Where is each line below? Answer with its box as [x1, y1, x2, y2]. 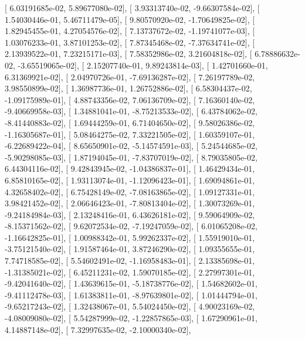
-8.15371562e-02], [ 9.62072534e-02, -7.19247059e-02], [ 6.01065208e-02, [5, 220, 257, 232]
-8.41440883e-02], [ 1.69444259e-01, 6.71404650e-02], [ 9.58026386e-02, [5, 116, 255, 128]
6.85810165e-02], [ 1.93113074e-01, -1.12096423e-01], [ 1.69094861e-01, [5, 174, 255, 186]
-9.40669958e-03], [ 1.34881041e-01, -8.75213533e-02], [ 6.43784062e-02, [5, 105, 257, 117]
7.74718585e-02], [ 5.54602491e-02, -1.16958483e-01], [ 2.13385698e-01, [5, 254, 255, 267]
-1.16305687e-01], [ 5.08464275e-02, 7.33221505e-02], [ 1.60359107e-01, [5, 128, 255, 140]
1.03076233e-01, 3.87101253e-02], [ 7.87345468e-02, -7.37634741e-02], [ [5, 36, 255, 48]
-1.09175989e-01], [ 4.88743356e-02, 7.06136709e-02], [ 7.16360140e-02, [5, 93, 255, 106]
